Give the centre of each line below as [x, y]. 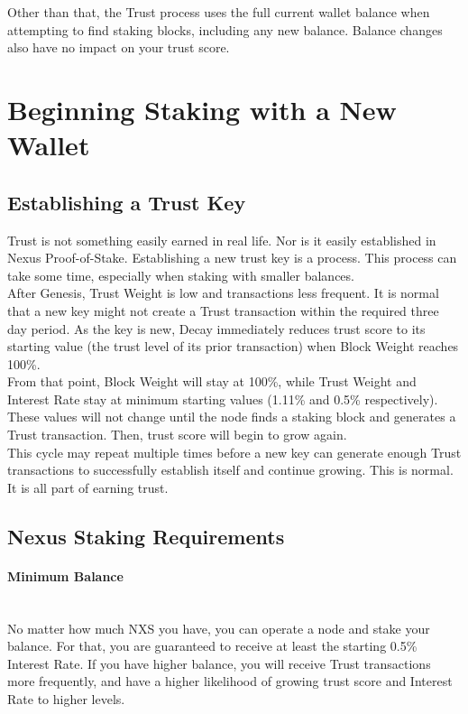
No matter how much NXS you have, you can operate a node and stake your [219, 628]
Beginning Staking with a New [202, 109]
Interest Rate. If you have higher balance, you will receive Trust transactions [219, 663]
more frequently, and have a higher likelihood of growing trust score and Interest [230, 681]
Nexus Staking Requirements [146, 536]
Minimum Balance [65, 575]
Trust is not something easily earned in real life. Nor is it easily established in [222, 240]
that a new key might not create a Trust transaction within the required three [223, 310]
